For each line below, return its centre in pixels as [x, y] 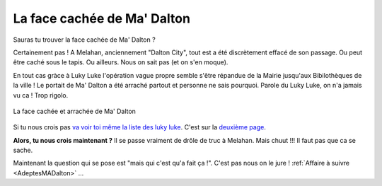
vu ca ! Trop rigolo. [41, 95]
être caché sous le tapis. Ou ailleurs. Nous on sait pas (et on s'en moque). [121, 62]
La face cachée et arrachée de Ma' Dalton [74, 111]
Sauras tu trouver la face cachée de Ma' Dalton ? [84, 40]
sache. [23, 150]
